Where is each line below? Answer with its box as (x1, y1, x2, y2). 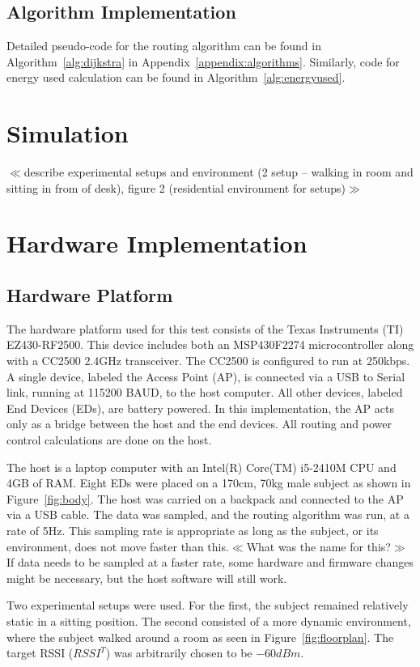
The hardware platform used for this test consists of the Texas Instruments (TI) (6, 320, 404, 337)
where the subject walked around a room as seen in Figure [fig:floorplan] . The (6, 628, 394, 645)
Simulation (6, 117, 129, 150)
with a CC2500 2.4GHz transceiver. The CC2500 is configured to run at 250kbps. (6, 352, 410, 369)
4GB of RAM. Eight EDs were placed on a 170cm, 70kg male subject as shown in (6, 474, 411, 491)
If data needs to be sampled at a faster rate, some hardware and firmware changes (6, 554, 414, 571)
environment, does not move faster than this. (6, 537, 229, 554)
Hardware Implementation (6, 227, 308, 260)
